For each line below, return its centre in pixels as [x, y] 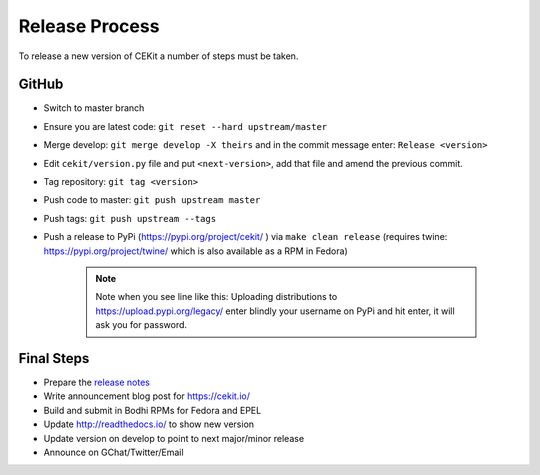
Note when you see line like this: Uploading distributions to [216, 297]
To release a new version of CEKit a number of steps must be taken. [158, 56]
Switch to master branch [94, 108]
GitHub [41, 84]
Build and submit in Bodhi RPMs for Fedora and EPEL [152, 410]
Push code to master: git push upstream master [152, 200]
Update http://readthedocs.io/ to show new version [149, 424]
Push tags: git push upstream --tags [130, 218]
